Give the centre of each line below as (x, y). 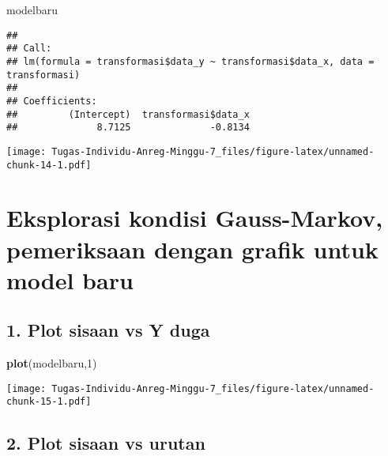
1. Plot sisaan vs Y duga (108, 330)
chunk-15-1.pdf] (49, 402)
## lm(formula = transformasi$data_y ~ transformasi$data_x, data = (190, 61)
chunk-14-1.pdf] (49, 165)
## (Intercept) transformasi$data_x (128, 114)
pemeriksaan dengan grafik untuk (192, 249)
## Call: (29, 49)
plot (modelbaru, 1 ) (52, 363)
